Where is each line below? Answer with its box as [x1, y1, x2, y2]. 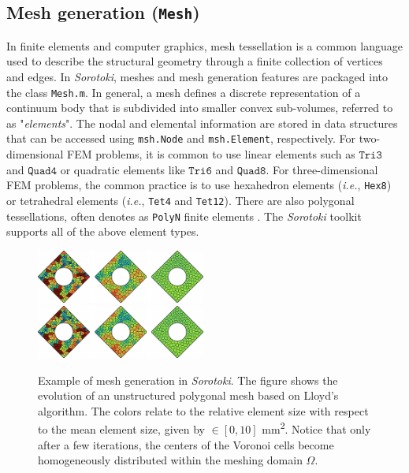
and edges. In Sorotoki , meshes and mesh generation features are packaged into [6, 68, 389, 84]
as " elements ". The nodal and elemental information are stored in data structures [6, 114, 398, 131]
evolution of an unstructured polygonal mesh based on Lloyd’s [38, 387, 339, 404]
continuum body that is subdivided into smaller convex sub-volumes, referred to [6, 99, 393, 116]
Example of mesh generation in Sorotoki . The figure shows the [38, 371, 338, 388]
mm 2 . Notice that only [262, 419, 371, 438]
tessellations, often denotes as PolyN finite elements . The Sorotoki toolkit [6, 207, 362, 224]
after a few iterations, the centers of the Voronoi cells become [38, 436, 334, 453]
